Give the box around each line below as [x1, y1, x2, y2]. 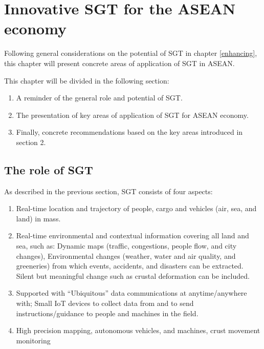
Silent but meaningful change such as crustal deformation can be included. [16, 270, 250, 281]
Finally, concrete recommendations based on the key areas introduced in [16, 127, 243, 137]
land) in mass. [16, 213, 61, 223]
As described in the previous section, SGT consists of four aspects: [4, 186, 213, 196]
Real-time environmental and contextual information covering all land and [16, 230, 249, 241]
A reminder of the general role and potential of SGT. [16, 92, 183, 103]
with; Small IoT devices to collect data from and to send [16, 298, 194, 309]
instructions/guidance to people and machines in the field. [16, 307, 199, 318]
